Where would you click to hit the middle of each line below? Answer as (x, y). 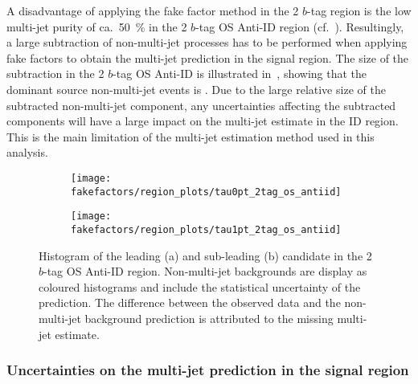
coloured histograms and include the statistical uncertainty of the (200, 286)
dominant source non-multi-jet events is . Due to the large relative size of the (196, 89)
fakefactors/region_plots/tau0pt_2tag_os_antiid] (206, 192)
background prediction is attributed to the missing (209, 318)
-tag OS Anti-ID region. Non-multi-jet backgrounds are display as (205, 271)
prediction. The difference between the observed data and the (190, 302)
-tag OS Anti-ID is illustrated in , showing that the (240, 74)
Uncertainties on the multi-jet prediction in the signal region (208, 370)
